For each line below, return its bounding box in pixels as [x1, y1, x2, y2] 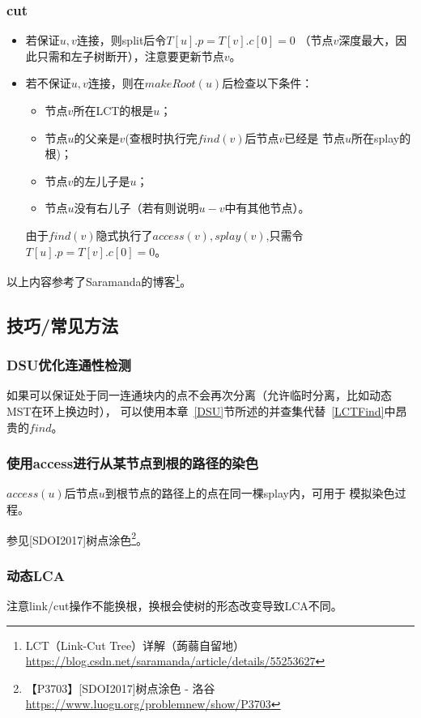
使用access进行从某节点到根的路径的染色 [6, 453, 259, 473]
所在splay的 [351, 129, 411, 146]
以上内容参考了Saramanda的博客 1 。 [6, 271, 192, 289]
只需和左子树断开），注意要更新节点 [36, 47, 224, 64]
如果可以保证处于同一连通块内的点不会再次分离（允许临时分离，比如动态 [6, 387, 392, 404]
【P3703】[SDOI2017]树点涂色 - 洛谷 [25, 679, 215, 696]
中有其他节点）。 [224, 199, 310, 216]
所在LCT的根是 [73, 102, 154, 118]
